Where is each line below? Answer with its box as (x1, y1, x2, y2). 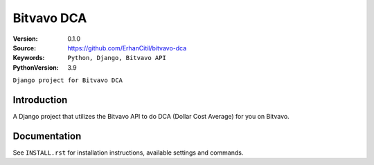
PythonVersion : (12, 63, 59, 72)
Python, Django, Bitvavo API (67, 54, 166, 62)
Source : (12, 43, 37, 52)
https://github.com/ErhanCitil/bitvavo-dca (67, 43, 187, 52)
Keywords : (12, 54, 45, 62)
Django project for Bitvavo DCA (12, 77, 123, 84)
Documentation (12, 130, 82, 142)
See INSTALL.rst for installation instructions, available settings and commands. (12, 148, 244, 157)
